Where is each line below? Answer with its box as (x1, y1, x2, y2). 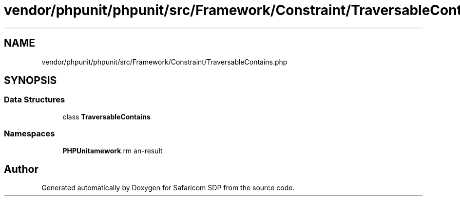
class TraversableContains (62, 112, 151, 121)
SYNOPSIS (4, 74, 57, 87)
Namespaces (4, 129, 55, 139)
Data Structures (4, 95, 65, 105)
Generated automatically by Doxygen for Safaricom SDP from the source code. (41, 183, 295, 192)
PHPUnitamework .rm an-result (62, 146, 163, 155)
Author (4, 163, 38, 175)
